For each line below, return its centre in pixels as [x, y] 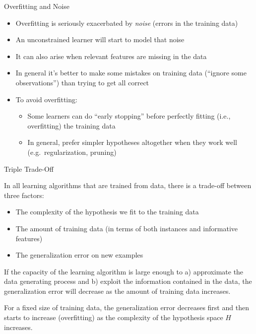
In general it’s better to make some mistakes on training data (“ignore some [131, 73]
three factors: [24, 195]
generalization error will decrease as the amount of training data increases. [117, 291]
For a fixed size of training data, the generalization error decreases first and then [127, 307]
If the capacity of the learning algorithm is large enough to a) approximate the [124, 271]
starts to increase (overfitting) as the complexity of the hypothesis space [114, 317]
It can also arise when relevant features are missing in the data [111, 56]
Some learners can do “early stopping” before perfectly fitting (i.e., [129, 116]
